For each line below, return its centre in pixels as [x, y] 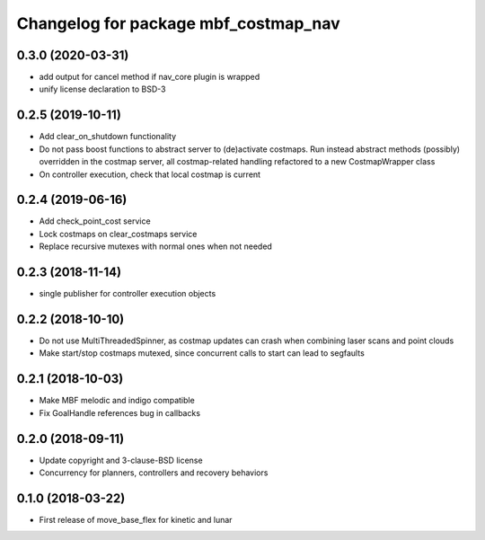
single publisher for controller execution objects [128, 294]
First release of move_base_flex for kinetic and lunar [136, 519]
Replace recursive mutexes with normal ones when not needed [156, 246]
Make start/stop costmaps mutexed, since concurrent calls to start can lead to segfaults [202, 353]
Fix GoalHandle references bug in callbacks [120, 412]
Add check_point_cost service [95, 221]
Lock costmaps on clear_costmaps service [118, 234]
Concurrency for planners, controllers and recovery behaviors [154, 473]
